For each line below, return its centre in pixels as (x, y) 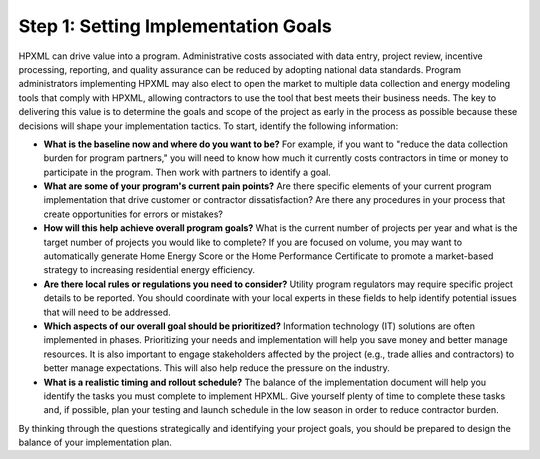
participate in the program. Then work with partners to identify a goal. (187, 172)
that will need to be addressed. (107, 312)
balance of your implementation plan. (95, 442)
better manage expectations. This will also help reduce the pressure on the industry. (216, 368)
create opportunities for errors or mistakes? (133, 214)
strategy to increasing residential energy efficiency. (149, 270)
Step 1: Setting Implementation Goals (175, 26)
